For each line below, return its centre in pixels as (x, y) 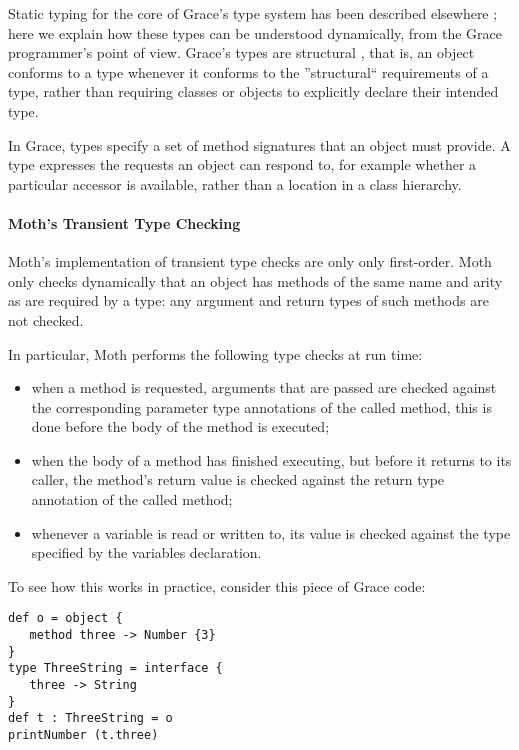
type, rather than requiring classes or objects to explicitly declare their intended (253, 91)
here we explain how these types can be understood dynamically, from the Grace (255, 32)
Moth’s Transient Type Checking (124, 222)
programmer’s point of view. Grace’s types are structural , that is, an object (241, 52)
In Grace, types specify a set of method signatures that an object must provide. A (259, 144)
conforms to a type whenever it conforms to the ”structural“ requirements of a (248, 71)
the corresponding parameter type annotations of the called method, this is (261, 406)
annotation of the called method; (132, 499)
